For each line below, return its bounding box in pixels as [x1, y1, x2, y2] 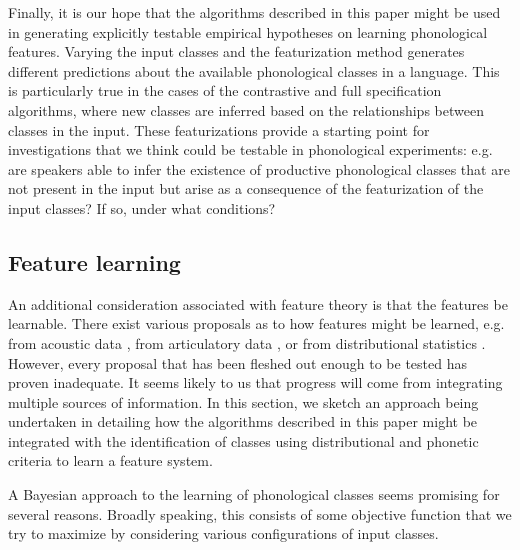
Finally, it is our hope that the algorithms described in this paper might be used [8, 2, 501, 22]
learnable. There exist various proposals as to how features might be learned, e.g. [8, 313, 505, 334]
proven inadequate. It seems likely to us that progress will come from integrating [8, 372, 503, 393]
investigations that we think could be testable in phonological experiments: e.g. [8, 139, 493, 160]
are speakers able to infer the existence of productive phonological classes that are [8, 158, 510, 179]
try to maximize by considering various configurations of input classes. [8, 523, 439, 544]
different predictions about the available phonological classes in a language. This [8, 60, 500, 81]
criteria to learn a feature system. [8, 450, 213, 471]
